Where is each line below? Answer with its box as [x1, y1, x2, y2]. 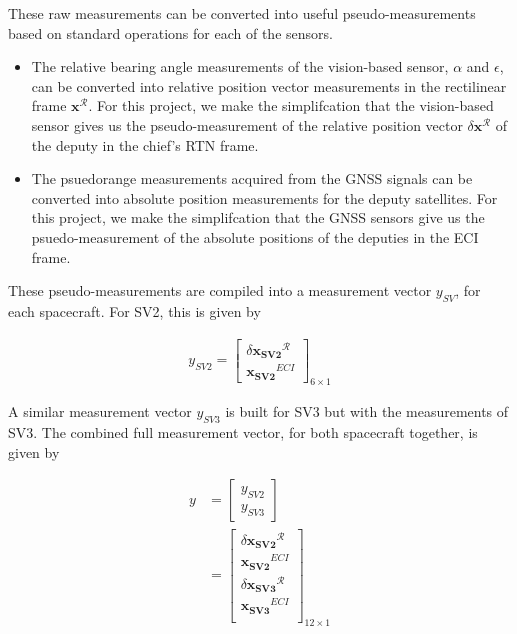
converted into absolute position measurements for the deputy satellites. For [31, 187, 498, 208]
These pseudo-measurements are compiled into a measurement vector [8, 280, 432, 301]
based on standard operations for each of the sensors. [8, 22, 333, 43]
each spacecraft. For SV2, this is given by [8, 300, 261, 321]
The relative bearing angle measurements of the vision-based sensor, [31, 56, 449, 77]
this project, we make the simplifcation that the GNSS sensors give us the [31, 207, 485, 228]
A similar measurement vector [8, 401, 192, 422]
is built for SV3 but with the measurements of [225, 401, 509, 422]
